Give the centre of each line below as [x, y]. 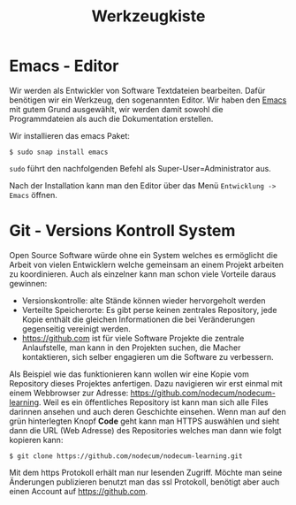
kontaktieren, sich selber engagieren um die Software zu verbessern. [148, 356]
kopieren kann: [36, 440]
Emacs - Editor [64, 66]
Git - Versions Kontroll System [122, 231]
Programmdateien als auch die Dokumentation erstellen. [111, 119]
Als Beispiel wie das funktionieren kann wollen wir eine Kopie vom [129, 374]
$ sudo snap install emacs [59, 152]
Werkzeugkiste [148, 16]
